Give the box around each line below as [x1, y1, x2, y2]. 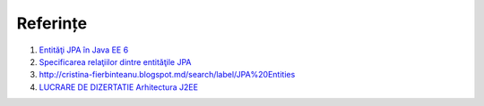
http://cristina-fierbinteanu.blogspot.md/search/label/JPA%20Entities [39, 69, 296, 80]
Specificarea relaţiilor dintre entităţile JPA [39, 56, 192, 67]
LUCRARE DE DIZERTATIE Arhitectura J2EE [39, 81, 199, 93]
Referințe [16, 13, 88, 33]
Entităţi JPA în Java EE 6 [39, 45, 129, 55]
